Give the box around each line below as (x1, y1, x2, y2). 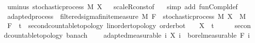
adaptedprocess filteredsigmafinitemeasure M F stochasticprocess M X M (7, 11, 246, 21)
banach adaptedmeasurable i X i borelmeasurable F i (66, 29, 250, 40)
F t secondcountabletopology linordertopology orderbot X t (7, 20, 214, 30)
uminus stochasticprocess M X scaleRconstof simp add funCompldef (7, 1, 238, 11)
